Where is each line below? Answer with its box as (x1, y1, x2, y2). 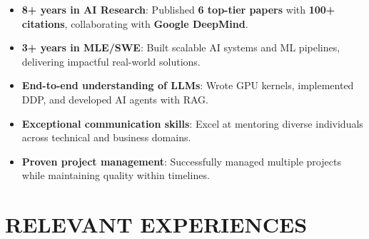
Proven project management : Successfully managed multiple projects (21, 153, 341, 168)
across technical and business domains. (21, 130, 191, 145)
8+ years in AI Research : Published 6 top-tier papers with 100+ (21, 2, 335, 16)
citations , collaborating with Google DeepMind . (21, 16, 248, 31)
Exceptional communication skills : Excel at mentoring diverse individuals (21, 116, 363, 131)
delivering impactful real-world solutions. (21, 54, 201, 68)
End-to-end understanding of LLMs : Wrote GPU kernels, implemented (21, 78, 354, 93)
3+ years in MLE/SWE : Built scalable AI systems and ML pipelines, (21, 40, 340, 55)
